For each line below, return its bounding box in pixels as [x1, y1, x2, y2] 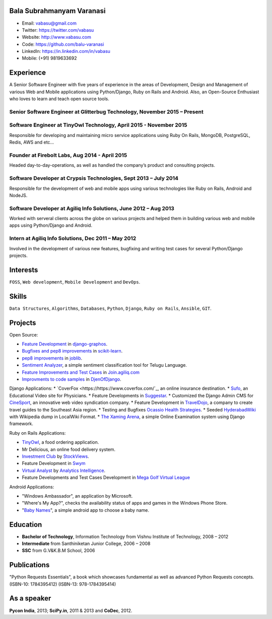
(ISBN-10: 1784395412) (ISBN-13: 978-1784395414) [9, 581, 116, 587]
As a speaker [9, 594, 51, 603]
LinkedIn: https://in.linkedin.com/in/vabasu [22, 48, 111, 54]
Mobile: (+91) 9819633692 [22, 55, 77, 61]
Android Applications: [9, 484, 54, 490]
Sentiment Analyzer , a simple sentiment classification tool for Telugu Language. [22, 362, 187, 368]
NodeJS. [9, 192, 28, 198]
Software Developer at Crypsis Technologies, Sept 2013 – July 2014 [9, 175, 179, 182]
